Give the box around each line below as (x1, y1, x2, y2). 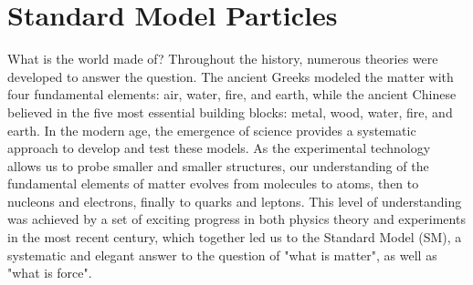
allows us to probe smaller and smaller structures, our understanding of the (7, 156, 429, 175)
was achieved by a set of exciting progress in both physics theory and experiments (7, 209, 466, 229)
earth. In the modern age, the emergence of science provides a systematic (7, 120, 416, 139)
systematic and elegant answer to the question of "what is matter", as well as (7, 245, 437, 264)
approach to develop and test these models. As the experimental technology (7, 138, 431, 158)
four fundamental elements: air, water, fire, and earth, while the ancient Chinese (7, 85, 457, 104)
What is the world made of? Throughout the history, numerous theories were (7, 49, 438, 68)
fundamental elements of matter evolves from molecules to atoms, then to (7, 174, 419, 193)
